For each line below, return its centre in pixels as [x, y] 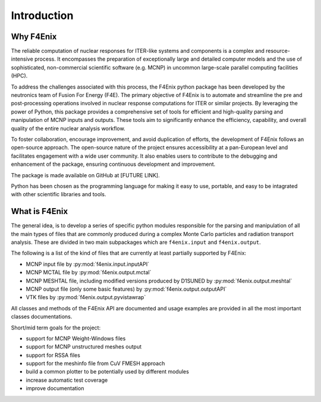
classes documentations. [42, 317]
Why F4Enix [34, 37]
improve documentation [55, 388]
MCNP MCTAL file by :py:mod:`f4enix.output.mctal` [89, 272]
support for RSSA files [53, 355]
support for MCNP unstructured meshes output [84, 347]
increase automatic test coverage [67, 380]
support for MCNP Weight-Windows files [76, 338]
